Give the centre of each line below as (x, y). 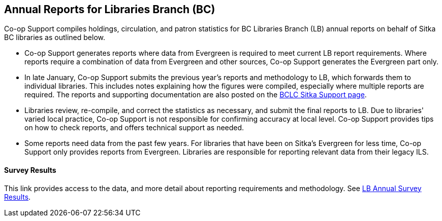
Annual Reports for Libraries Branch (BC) (110, 9)
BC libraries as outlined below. (55, 38)
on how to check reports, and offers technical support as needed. (134, 128)
